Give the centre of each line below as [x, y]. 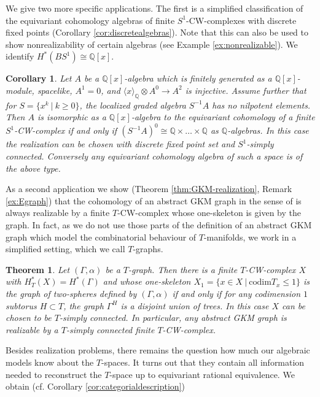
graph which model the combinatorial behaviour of [101, 237]
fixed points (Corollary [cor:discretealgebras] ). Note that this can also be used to [157, 32]
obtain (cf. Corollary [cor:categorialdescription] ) [96, 386]
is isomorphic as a [72, 117]
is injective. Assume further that [246, 90]
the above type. [33, 168]
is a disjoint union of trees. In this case [195, 305]
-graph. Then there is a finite [183, 269]
